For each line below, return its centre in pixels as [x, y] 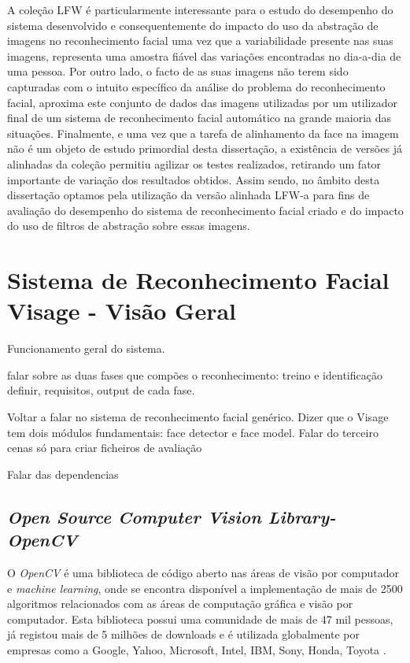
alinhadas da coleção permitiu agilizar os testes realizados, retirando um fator [194, 163]
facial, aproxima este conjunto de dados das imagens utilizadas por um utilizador [202, 102]
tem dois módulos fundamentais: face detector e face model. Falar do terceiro [193, 432]
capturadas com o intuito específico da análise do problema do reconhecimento [196, 86]
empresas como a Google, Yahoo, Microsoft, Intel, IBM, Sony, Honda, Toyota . [197, 649]
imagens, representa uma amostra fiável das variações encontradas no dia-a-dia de [204, 56]
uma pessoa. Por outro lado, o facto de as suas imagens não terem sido [178, 71]
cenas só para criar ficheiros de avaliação [105, 448]
